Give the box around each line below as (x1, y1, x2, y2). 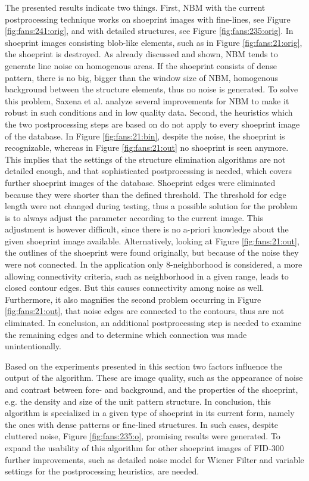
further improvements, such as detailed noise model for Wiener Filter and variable (5, 453, 304, 466)
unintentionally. (5, 340, 61, 352)
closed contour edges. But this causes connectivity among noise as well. (5, 281, 264, 294)
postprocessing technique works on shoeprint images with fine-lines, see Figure (5, 13, 291, 25)
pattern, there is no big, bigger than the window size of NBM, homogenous (5, 71, 279, 83)
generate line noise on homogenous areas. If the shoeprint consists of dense (5, 59, 277, 72)
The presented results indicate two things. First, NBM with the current (5, 1, 266, 13)
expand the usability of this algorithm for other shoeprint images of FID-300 (5, 441, 284, 454)
